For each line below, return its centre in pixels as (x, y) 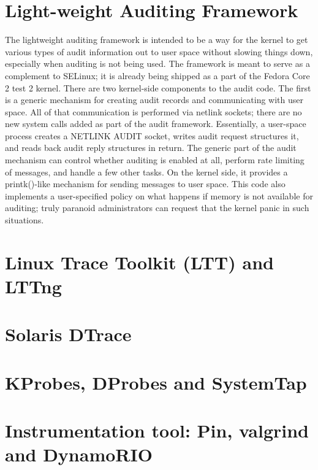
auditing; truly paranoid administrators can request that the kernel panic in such (157, 208)
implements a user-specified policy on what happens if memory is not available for (159, 195)
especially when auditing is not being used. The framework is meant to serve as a (157, 64)
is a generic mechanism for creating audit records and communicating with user (154, 100)
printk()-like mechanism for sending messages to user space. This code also (145, 184)
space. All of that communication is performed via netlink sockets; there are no (153, 111)
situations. (25, 220)
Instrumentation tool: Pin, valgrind (157, 430)
